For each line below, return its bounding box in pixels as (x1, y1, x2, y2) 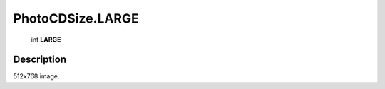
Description (13, 54, 67, 66)
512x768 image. (13, 72, 60, 81)
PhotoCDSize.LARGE (13, 11, 139, 26)
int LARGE (31, 35, 61, 44)
